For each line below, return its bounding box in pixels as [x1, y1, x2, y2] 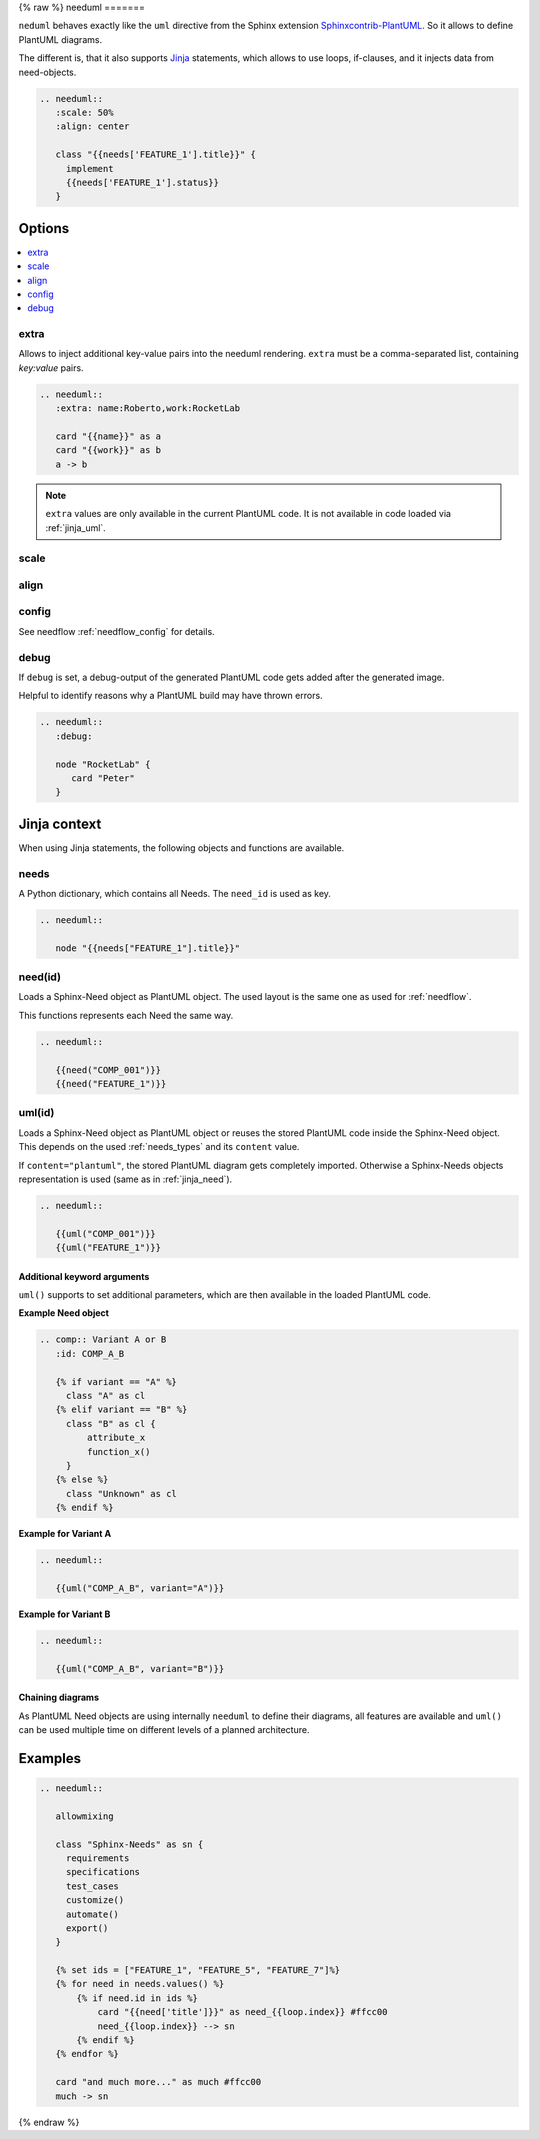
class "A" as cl [65, 1390, 146, 1401]
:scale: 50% [55, 106, 114, 118]
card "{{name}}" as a [55, 431, 162, 442]
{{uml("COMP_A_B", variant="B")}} [55, 1663, 225, 1674]
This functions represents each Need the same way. [18, 1009, 234, 1021]
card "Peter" [71, 772, 135, 784]
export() [65, 1922, 109, 1934]
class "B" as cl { [65, 1418, 157, 1429]
